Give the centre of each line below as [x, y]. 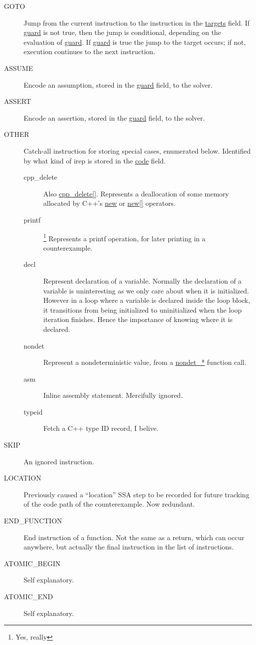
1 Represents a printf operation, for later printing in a [125, 237]
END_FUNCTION [33, 521]
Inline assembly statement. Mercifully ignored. [113, 395]
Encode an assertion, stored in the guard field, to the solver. [114, 117]
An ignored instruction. [59, 461]
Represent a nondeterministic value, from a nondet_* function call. [145, 362]
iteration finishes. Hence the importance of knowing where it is [138, 319]
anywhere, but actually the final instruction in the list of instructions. [129, 547]
